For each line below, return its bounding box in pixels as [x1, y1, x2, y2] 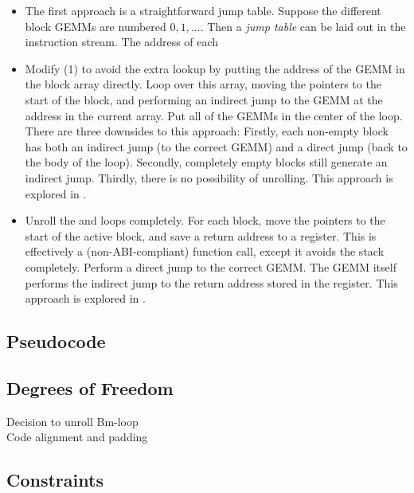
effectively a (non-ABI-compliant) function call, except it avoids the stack [25, 243, 385, 260]
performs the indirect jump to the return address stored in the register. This [25, 274, 398, 291]
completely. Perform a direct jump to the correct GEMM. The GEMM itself [25, 258, 396, 275]
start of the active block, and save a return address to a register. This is [25, 227, 377, 244]
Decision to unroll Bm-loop [6, 413, 139, 429]
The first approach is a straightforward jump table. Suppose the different [25, 2, 381, 18]
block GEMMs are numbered [25, 18, 166, 34]
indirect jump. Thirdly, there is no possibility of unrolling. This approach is [25, 169, 393, 186]
